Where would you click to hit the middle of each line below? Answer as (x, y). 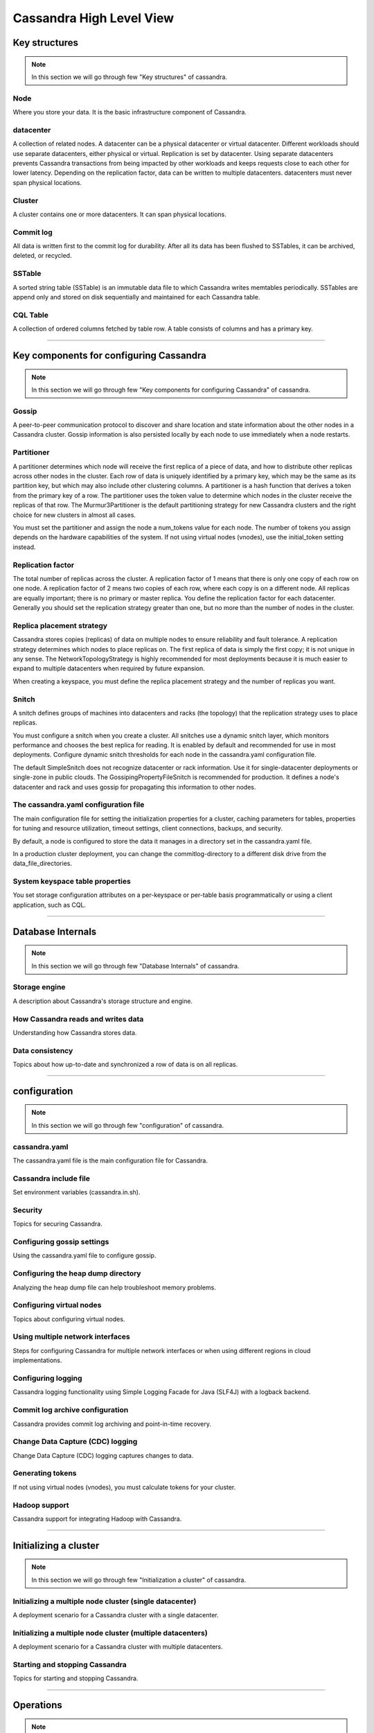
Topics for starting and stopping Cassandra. (75, 1678)
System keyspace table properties (72, 882)
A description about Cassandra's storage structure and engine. (103, 1001)
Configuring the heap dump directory (77, 1273)
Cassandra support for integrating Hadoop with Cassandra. (97, 1519)
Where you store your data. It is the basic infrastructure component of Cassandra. (130, 112)
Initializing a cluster (56, 1545)
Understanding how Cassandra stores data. (75, 1032)
